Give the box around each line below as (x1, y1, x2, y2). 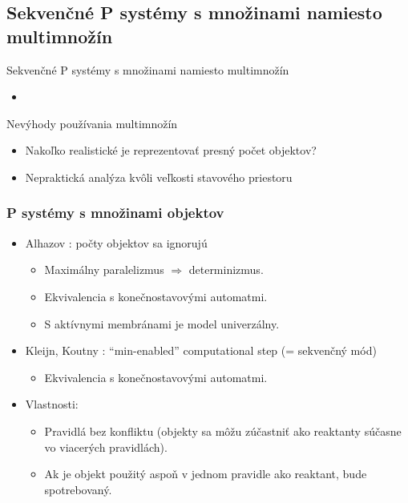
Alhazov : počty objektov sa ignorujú (25, 234, 208, 251)
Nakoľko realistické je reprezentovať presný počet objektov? (25, 142, 317, 159)
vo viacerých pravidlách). (44, 438, 168, 455)
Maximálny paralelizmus (44, 261, 164, 278)
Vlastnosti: (25, 396, 79, 412)
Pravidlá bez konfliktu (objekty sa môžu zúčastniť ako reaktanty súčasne (44, 422, 402, 439)
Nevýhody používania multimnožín (6, 115, 178, 131)
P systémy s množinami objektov (6, 203, 224, 223)
